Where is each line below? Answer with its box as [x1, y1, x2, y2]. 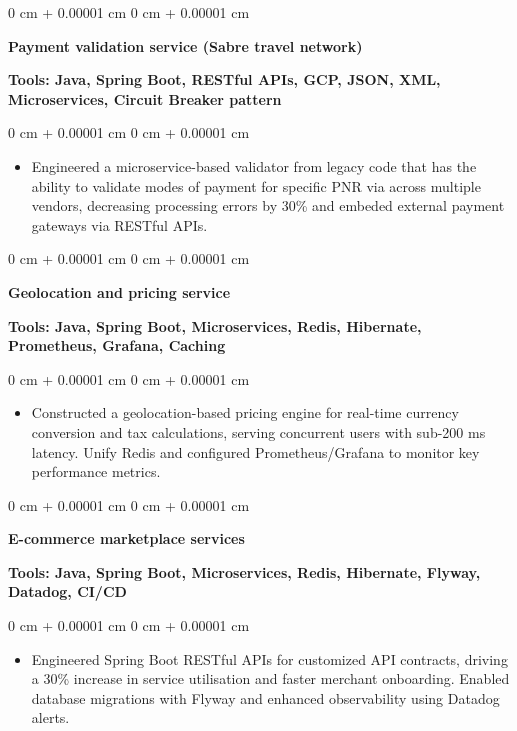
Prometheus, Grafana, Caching [8, 335, 226, 356]
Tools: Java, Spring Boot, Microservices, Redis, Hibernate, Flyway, [8, 561, 481, 582]
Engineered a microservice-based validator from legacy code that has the [31, 155, 477, 176]
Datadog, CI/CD [8, 581, 127, 602]
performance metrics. [31, 461, 161, 482]
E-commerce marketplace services [8, 528, 245, 549]
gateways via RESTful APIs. [31, 214, 208, 235]
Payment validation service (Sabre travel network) [8, 35, 363, 56]
